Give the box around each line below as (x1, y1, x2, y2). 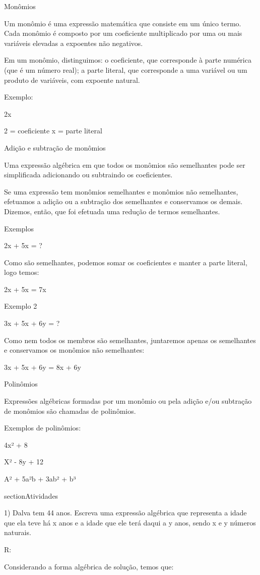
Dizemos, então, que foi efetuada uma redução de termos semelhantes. (4, 206, 220, 216)
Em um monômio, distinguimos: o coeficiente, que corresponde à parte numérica (4, 55, 251, 65)
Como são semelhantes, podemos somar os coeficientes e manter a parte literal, (4, 257, 247, 267)
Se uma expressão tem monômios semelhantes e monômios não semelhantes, (4, 186, 238, 197)
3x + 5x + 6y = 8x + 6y (4, 361, 81, 372)
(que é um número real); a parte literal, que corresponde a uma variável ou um (4, 64, 247, 75)
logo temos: (4, 267, 39, 277)
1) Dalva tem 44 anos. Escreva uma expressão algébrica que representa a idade (4, 507, 247, 518)
